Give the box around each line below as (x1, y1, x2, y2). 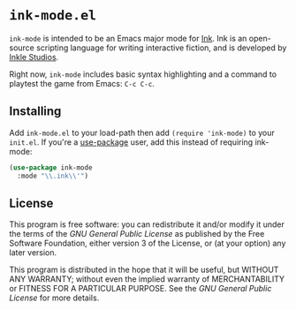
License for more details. (9, 292, 100, 303)
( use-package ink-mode (9, 163, 93, 172)
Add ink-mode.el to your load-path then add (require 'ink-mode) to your (9, 127, 276, 138)
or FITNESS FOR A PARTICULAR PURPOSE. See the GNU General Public (9, 284, 272, 294)
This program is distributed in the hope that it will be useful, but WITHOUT (9, 264, 279, 276)
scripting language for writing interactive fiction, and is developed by (36, 42, 287, 53)
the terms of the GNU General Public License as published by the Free (9, 229, 265, 239)
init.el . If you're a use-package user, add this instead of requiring (9, 136, 254, 147)
